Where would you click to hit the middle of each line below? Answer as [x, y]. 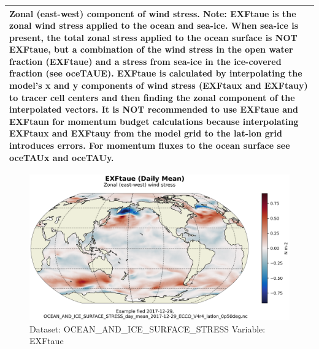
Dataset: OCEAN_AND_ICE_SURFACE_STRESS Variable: [148, 328]
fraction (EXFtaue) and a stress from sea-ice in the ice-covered [145, 61]
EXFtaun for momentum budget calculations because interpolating [154, 121]
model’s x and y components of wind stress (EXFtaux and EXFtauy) [159, 85]
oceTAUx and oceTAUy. [62, 157]
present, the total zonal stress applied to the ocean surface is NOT [153, 37]
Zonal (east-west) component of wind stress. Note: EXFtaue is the [153, 13]
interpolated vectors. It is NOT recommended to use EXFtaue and [154, 109]
